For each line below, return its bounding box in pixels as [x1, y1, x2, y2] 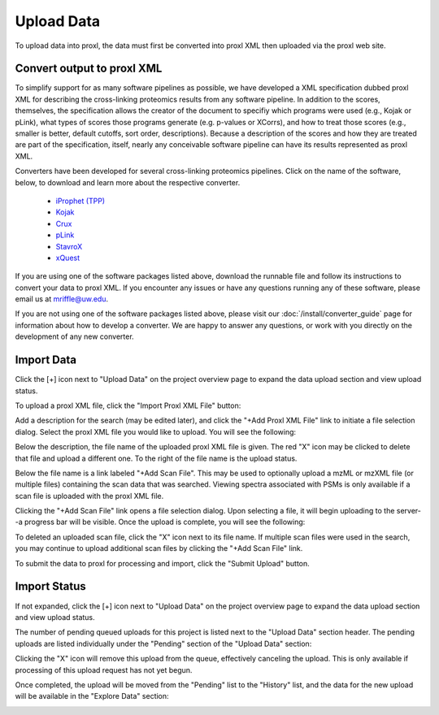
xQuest [55, 253, 80, 262]
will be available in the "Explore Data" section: [15, 691, 170, 701]
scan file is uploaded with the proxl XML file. [15, 491, 164, 500]
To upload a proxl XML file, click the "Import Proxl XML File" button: [15, 401, 241, 410]
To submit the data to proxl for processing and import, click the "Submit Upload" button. [15, 558, 311, 568]
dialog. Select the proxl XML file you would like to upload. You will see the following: [15, 427, 297, 436]
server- [396, 506, 422, 516]
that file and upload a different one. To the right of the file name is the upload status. [15, 453, 298, 463]
